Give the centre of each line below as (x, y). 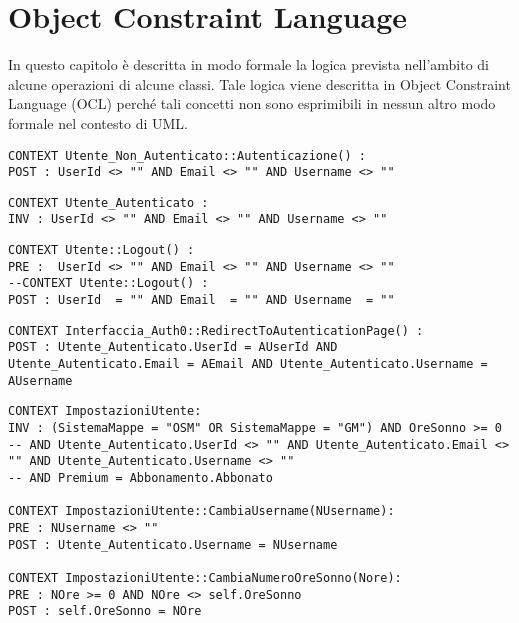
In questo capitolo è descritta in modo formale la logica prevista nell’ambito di (249, 64)
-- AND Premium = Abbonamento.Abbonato (140, 478)
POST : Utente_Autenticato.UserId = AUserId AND (173, 347)
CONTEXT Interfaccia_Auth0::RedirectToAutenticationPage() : (216, 330)
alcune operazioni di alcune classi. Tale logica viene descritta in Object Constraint (259, 83)
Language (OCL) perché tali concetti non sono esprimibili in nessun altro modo (252, 103)
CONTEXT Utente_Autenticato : (108, 202)
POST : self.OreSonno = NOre (105, 611)
